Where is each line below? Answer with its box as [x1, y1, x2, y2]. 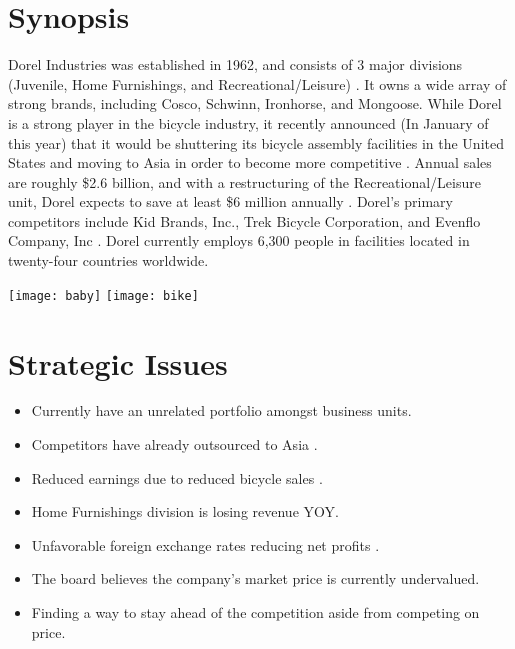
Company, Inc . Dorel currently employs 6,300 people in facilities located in [8, 230, 470, 251]
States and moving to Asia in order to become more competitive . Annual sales [8, 152, 492, 173]
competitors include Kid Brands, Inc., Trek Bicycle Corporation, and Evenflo [8, 210, 481, 231]
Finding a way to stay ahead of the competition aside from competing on [31, 602, 480, 622]
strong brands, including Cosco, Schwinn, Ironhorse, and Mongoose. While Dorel [8, 93, 502, 114]
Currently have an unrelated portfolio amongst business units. [31, 400, 412, 421]
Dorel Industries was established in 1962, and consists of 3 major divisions [8, 54, 463, 75]
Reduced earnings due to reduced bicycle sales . [31, 467, 323, 488]
